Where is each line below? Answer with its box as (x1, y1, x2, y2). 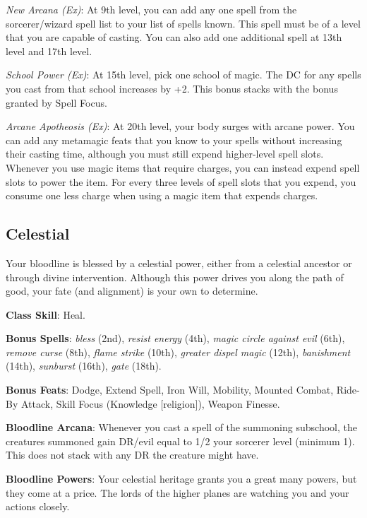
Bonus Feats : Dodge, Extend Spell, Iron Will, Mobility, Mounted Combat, (6, 382, 334, 397)
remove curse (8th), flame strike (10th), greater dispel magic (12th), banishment (6, 344, 351, 359)
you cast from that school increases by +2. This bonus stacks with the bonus (6, 81, 338, 95)
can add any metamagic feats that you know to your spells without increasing (6, 132, 342, 147)
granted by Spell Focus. (6, 95, 107, 110)
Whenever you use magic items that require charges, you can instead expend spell (6, 160, 360, 175)
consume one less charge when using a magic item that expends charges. (6, 188, 318, 203)
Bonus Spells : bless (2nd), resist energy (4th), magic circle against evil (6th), (6, 331, 345, 346)
